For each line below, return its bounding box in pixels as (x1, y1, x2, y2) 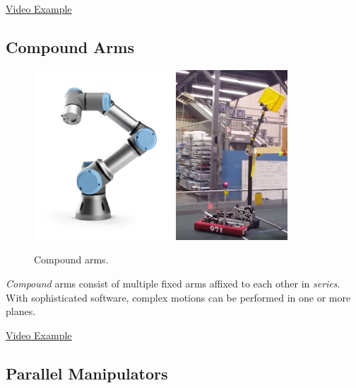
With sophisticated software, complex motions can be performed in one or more (6, 290, 351, 304)
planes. (6, 304, 36, 319)
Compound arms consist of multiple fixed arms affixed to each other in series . (6, 275, 340, 290)
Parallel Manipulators (6, 362, 168, 384)
